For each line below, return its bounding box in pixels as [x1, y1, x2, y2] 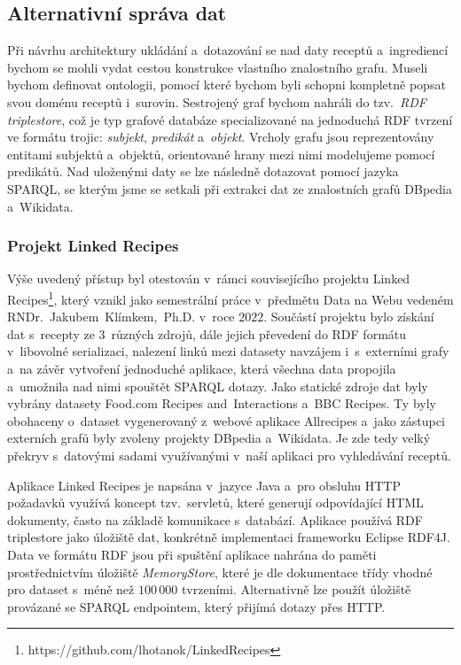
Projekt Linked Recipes [7, 235, 179, 257]
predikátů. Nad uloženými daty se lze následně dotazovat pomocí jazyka [7, 162, 399, 181]
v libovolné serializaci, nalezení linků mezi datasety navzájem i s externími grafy [7, 342, 449, 360]
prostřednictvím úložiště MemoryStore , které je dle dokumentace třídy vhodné [7, 562, 433, 581]
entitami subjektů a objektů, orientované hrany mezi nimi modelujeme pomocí [7, 144, 435, 163]
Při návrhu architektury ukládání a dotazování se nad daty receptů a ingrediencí [7, 41, 449, 59]
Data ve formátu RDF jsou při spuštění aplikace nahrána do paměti [7, 545, 377, 563]
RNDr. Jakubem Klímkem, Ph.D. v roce [7, 307, 235, 326]
